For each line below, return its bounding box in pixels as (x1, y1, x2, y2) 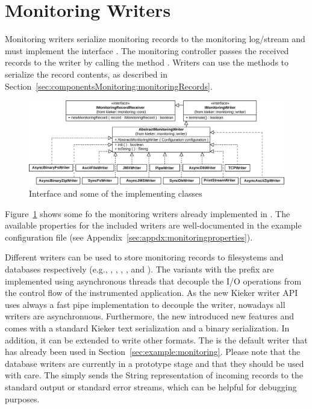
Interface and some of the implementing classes (29, 187, 202, 200)
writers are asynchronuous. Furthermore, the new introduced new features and (5, 310, 294, 322)
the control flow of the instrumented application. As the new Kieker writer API (5, 286, 298, 299)
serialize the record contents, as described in (5, 67, 167, 80)
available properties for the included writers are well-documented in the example (5, 219, 302, 232)
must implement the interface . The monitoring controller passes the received (5, 44, 289, 57)
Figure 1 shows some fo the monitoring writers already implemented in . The (5, 207, 290, 220)
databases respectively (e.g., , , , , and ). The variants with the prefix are (5, 263, 274, 275)
